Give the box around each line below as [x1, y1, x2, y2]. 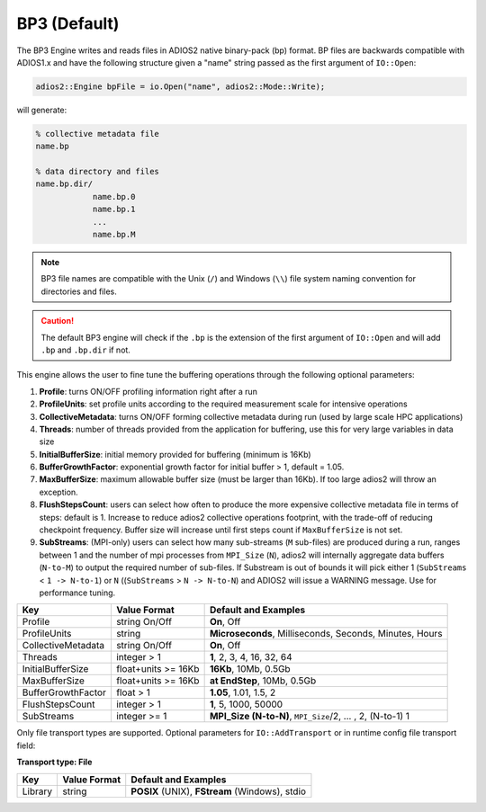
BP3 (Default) [16, 13, 120, 33]
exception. [39, 486, 78, 497]
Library [22, 785, 53, 798]
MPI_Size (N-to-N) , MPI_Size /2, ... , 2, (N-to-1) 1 [209, 710, 409, 723]
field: [16, 740, 36, 751]
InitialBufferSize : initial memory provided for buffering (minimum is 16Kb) [39, 449, 311, 460]
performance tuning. [39, 587, 116, 598]
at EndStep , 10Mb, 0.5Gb [209, 674, 317, 687]
